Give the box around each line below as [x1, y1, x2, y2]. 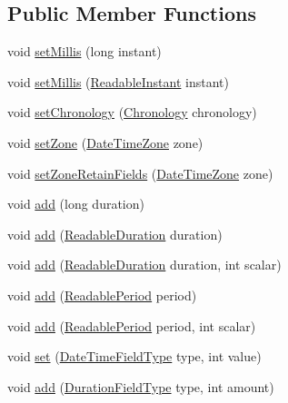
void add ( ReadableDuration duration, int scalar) [7, 255, 282, 274]
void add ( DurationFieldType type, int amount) [7, 377, 274, 396]
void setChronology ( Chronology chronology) [7, 103, 257, 122]
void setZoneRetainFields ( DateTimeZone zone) [7, 163, 273, 182]
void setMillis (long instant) [7, 42, 162, 61]
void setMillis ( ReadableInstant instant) [7, 72, 229, 91]
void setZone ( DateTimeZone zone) [7, 133, 204, 152]
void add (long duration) [7, 194, 144, 213]
